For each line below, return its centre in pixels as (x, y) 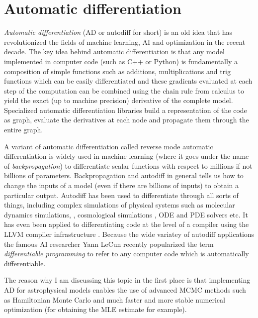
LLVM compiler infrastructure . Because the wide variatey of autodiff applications (129, 234)
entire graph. (24, 130)
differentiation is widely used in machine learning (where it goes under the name (127, 156)
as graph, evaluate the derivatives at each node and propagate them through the (127, 120)
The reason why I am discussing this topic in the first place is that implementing (127, 280)
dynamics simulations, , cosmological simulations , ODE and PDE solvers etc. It (126, 214)
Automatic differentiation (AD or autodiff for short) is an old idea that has (118, 32)
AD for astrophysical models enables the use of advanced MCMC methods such (125, 289)
